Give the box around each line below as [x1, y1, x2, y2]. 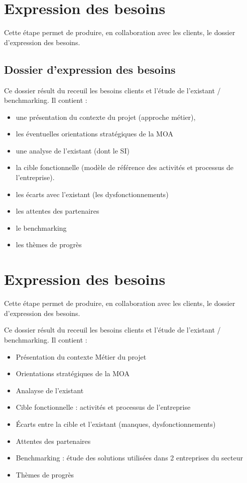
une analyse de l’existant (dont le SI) [16, 145, 130, 155]
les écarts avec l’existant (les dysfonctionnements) [16, 189, 169, 199]
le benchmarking [16, 222, 67, 233]
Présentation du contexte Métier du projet [16, 351, 147, 362]
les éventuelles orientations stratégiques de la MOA [16, 128, 173, 139]
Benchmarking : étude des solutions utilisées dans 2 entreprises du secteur [16, 452, 243, 463]
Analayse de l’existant [16, 385, 84, 395]
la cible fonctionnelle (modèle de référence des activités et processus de [16, 162, 234, 173]
